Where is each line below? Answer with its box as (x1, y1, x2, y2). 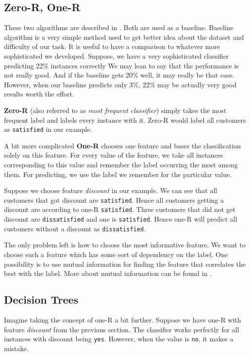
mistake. (4, 343, 29, 353)
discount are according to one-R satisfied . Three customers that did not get (4, 204, 235, 214)
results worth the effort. (4, 89, 74, 99)
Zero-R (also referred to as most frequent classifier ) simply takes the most (4, 105, 227, 115)
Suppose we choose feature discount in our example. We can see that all (4, 185, 217, 195)
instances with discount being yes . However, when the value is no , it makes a (4, 334, 233, 344)
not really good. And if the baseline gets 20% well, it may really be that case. (4, 70, 234, 80)
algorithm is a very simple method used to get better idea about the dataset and (4, 32, 244, 42)
